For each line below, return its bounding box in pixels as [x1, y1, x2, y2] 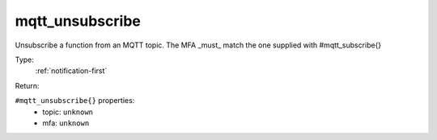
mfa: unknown [42, 117, 90, 128]
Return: [15, 80, 40, 90]
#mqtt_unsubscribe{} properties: [15, 96, 135, 105]
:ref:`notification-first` [35, 66, 108, 76]
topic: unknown [42, 107, 93, 117]
